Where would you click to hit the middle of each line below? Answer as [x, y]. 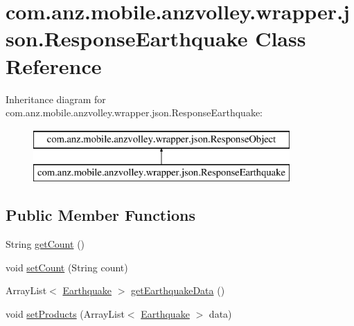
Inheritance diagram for [56, 99]
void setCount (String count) [67, 267]
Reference [54, 65]
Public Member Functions [100, 215]
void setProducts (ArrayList [65, 313]
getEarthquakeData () [178, 290]
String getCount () [45, 244]
